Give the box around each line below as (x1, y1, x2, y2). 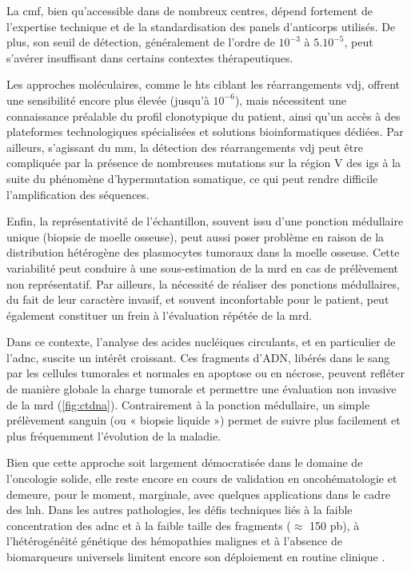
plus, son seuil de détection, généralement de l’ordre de (6, 34, 275, 50)
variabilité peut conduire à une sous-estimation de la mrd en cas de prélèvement (6, 259, 399, 276)
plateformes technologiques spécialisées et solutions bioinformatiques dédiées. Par (6, 123, 404, 140)
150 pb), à (309, 516, 360, 533)
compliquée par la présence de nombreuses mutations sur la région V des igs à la (6, 154, 401, 171)
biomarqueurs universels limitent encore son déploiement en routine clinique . (6, 548, 385, 564)
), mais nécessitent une (234, 91, 346, 108)
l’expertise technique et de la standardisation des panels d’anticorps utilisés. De (6, 18, 396, 34)
